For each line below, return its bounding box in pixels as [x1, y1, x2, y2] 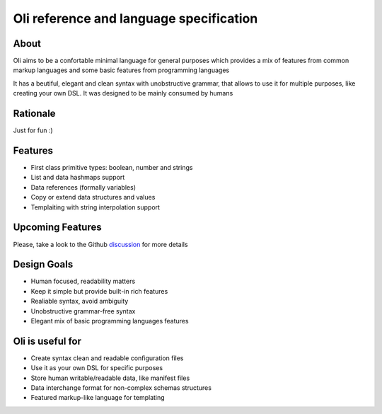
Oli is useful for [13, 335, 81, 347]
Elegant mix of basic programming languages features [30, 316, 189, 325]
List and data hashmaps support [30, 173, 125, 182]
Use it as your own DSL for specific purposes [30, 364, 163, 372]
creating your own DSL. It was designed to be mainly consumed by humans [13, 89, 233, 98]
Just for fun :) [13, 126, 53, 134]
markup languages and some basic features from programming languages [13, 66, 230, 74]
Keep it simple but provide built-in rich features [30, 287, 168, 295]
